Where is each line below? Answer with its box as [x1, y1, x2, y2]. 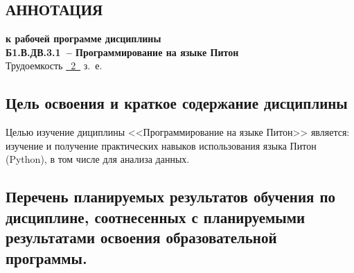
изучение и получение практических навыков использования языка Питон [6, 138, 317, 152]
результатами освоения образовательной [6, 227, 277, 248]
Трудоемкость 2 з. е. [6, 58, 103, 73]
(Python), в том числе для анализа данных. [6, 152, 190, 166]
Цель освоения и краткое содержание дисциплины [6, 92, 348, 114]
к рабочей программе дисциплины [6, 31, 161, 46]
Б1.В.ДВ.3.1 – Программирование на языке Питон [6, 44, 239, 59]
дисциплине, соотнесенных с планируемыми [6, 206, 306, 227]
